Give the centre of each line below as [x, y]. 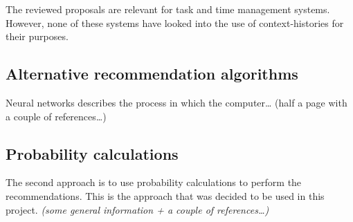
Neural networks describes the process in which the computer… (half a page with [176, 102]
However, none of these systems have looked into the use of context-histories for [175, 22]
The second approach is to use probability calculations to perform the [154, 182]
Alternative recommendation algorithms [152, 74]
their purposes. [37, 36]
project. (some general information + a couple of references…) [137, 209]
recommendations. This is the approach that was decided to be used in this [165, 195]
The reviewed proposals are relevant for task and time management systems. [168, 9]
